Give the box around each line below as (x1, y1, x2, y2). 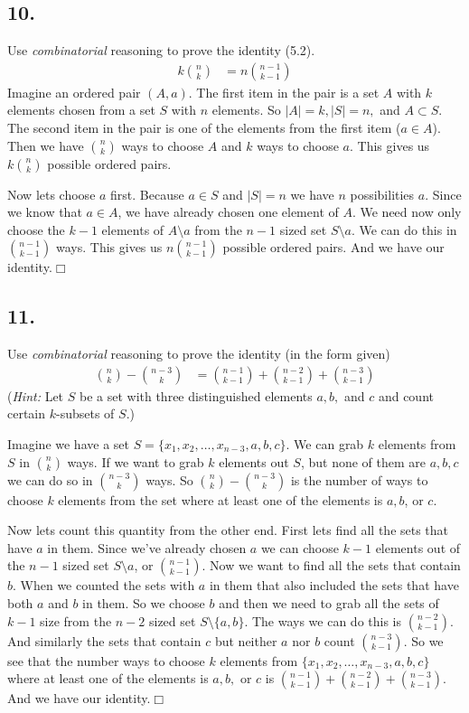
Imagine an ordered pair (7, 82, 141, 101)
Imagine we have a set (7, 435, 129, 453)
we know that (7, 202, 82, 221)
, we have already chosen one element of (117, 202, 339, 221)
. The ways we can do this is (244, 611, 402, 630)
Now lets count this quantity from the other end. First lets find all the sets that (7, 521, 449, 539)
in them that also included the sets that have (209, 576, 459, 595)
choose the (7, 220, 65, 239)
